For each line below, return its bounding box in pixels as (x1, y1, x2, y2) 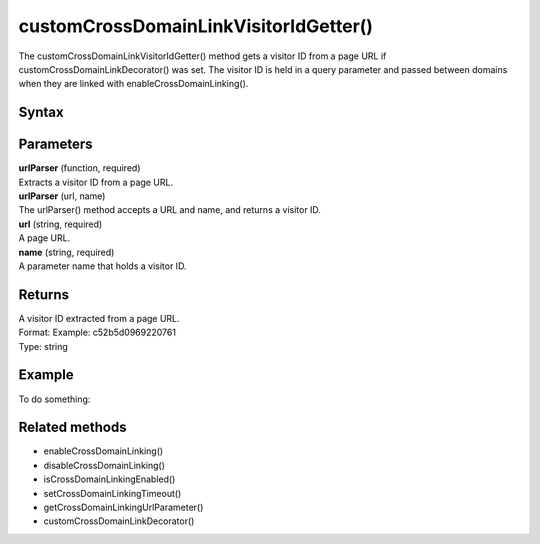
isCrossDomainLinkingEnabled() (43, 473, 176, 485)
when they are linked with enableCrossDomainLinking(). (18, 78, 249, 90)
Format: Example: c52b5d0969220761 (18, 326, 177, 339)
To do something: (18, 393, 91, 405)
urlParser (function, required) (18, 162, 141, 174)
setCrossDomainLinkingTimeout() (43, 487, 182, 499)
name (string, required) (18, 246, 115, 258)
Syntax (18, 104, 64, 121)
